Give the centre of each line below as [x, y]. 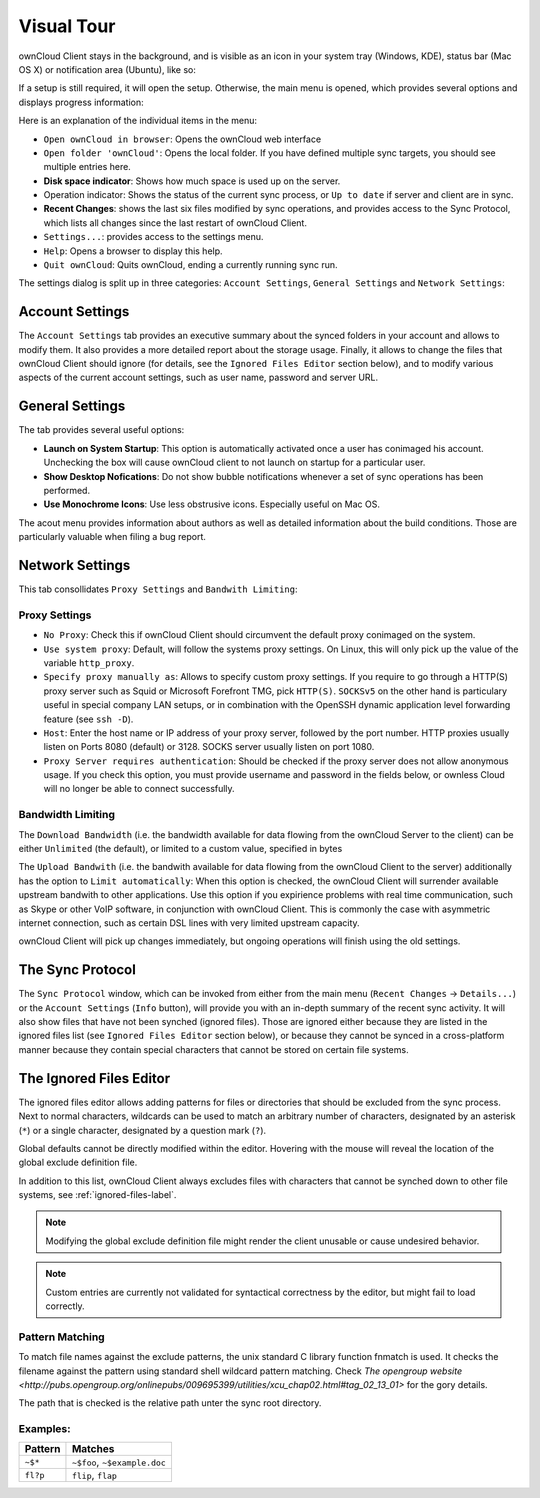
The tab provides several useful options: [101, 430]
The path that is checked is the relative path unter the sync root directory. [170, 1403]
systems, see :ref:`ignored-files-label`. [97, 1195]
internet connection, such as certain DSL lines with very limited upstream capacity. [189, 922]
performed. [66, 490]
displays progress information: [81, 102]
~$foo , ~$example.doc [119, 1462]
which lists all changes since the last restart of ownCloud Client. [175, 222]
